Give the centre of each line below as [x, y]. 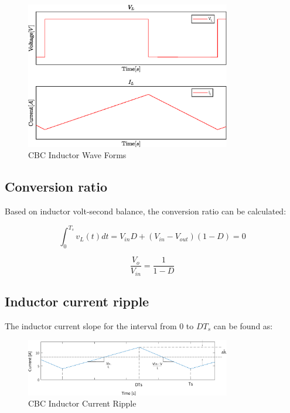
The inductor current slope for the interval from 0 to [99, 325]
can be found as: [243, 325]
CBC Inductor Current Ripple [82, 403]
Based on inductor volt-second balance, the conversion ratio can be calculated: [146, 211]
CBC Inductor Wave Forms [77, 155]
